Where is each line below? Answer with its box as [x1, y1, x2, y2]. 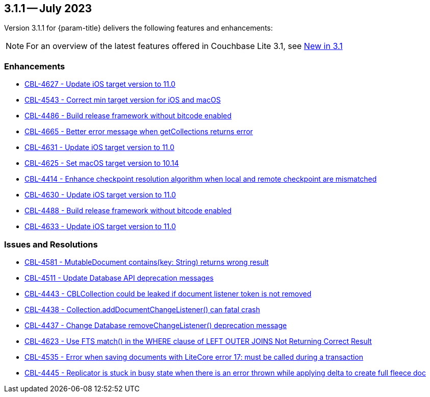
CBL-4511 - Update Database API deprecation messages [24, 273, 214, 282]
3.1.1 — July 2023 [4, 2, 92, 15]
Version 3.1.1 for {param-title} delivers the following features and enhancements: [4, 23, 273, 33]
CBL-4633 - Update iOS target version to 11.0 [24, 222, 176, 231]
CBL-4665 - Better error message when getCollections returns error [24, 127, 253, 136]
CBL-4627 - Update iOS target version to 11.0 [24, 80, 175, 89]
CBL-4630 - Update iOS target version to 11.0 [24, 190, 176, 200]
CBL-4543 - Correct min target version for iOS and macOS [24, 95, 221, 105]
